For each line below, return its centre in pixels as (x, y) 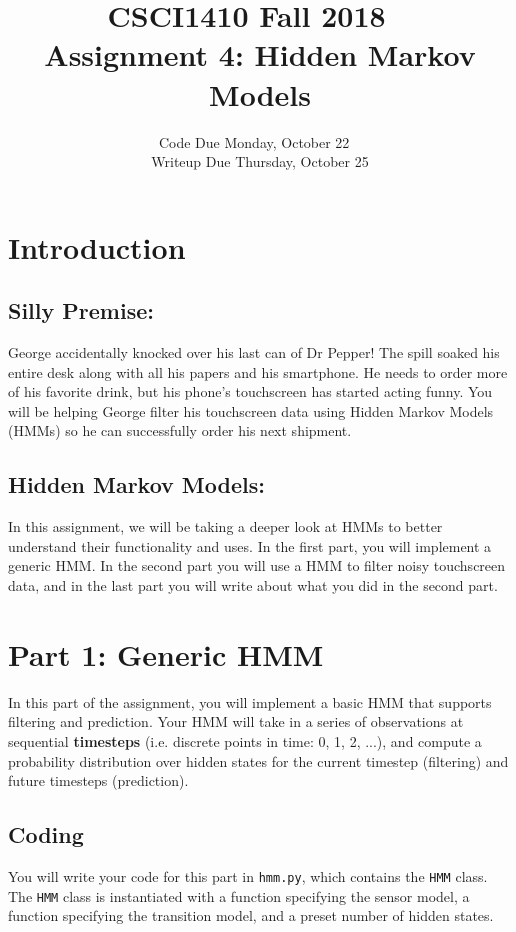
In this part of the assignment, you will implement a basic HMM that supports (250, 701)
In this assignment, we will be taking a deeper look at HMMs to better (225, 526)
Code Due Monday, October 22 (254, 141)
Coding (46, 834)
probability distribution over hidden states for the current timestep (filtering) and (258, 760)
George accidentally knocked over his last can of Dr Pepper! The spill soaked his (254, 352)
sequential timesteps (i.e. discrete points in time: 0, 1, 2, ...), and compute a (245, 740)
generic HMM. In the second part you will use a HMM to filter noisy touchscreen (257, 565)
